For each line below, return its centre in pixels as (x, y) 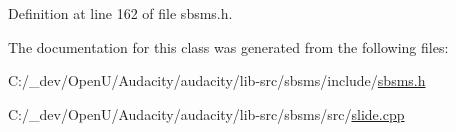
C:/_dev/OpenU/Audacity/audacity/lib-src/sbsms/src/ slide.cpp (206, 113)
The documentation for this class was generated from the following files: (228, 46)
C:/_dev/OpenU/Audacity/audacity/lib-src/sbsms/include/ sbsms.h (217, 80)
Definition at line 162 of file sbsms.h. (120, 13)
